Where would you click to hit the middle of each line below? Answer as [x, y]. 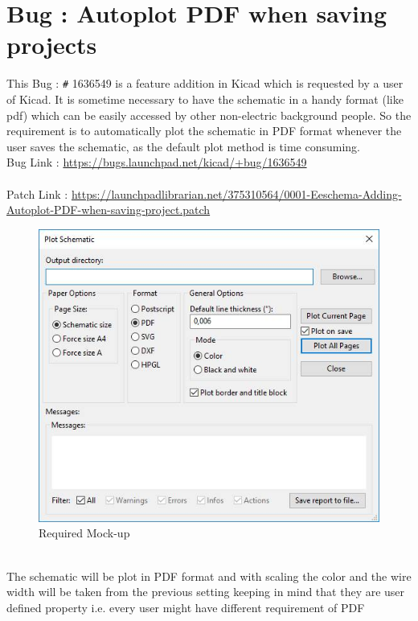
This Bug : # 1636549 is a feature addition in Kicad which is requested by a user [205, 83]
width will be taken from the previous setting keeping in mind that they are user [206, 592]
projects [52, 45]
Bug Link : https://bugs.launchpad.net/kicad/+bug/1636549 [157, 162]
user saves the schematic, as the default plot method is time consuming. [183, 146]
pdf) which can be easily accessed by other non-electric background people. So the [209, 115]
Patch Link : [37, 193]
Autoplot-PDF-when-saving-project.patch [109, 210]
